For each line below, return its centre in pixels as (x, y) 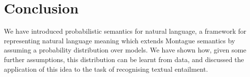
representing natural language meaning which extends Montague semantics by (120, 40)
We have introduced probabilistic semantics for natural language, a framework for (125, 31)
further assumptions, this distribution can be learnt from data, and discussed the (124, 59)
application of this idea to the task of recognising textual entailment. (106, 69)
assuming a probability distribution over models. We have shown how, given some (125, 50)
